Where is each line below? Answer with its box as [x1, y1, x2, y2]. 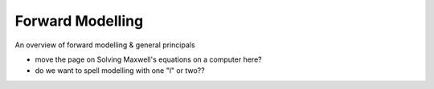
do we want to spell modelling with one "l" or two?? [35, 66, 205, 75]
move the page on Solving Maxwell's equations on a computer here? [35, 55, 262, 64]
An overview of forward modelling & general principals [14, 40, 196, 50]
